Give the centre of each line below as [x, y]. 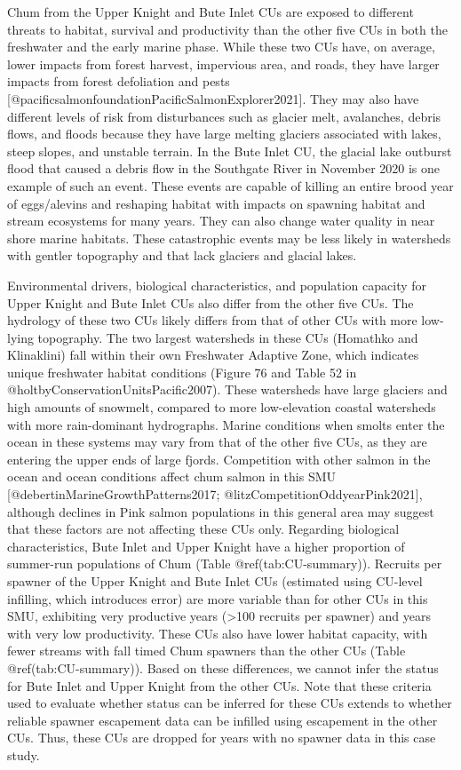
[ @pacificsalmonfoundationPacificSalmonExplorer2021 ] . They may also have [213, 98]
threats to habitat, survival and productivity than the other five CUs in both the [227, 29]
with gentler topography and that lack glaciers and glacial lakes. [182, 255]
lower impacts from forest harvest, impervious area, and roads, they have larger [223, 64]
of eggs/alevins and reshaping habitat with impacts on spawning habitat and [216, 203]
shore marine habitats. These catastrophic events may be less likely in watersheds [229, 238]
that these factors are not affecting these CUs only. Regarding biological [203, 529]
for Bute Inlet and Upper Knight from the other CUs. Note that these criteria [219, 685]
